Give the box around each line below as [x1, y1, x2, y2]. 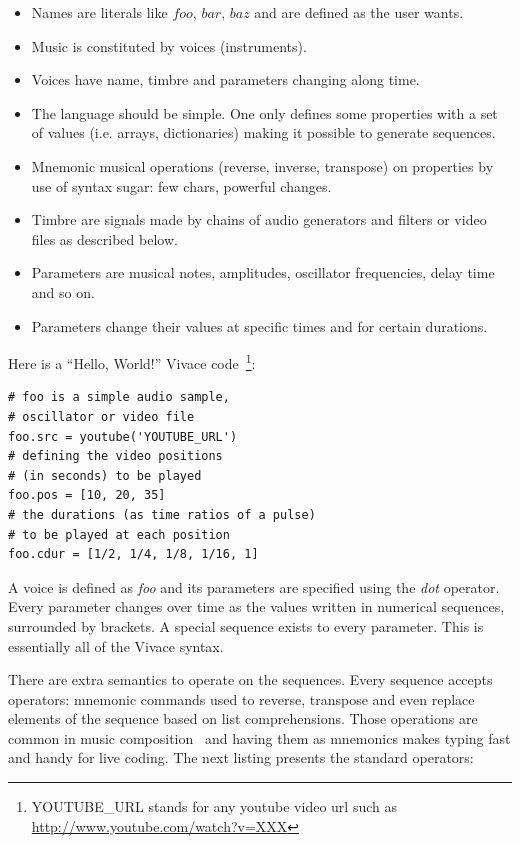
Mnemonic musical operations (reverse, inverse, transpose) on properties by [31, 155, 494, 176]
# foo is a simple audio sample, [8, 390, 230, 405]
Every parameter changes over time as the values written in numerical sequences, [8, 596, 505, 617]
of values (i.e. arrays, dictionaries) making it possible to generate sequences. [31, 122, 496, 143]
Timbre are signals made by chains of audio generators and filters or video [31, 209, 487, 230]
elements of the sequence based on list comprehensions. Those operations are [8, 708, 478, 729]
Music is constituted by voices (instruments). [31, 35, 307, 56]
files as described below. [31, 228, 178, 249]
